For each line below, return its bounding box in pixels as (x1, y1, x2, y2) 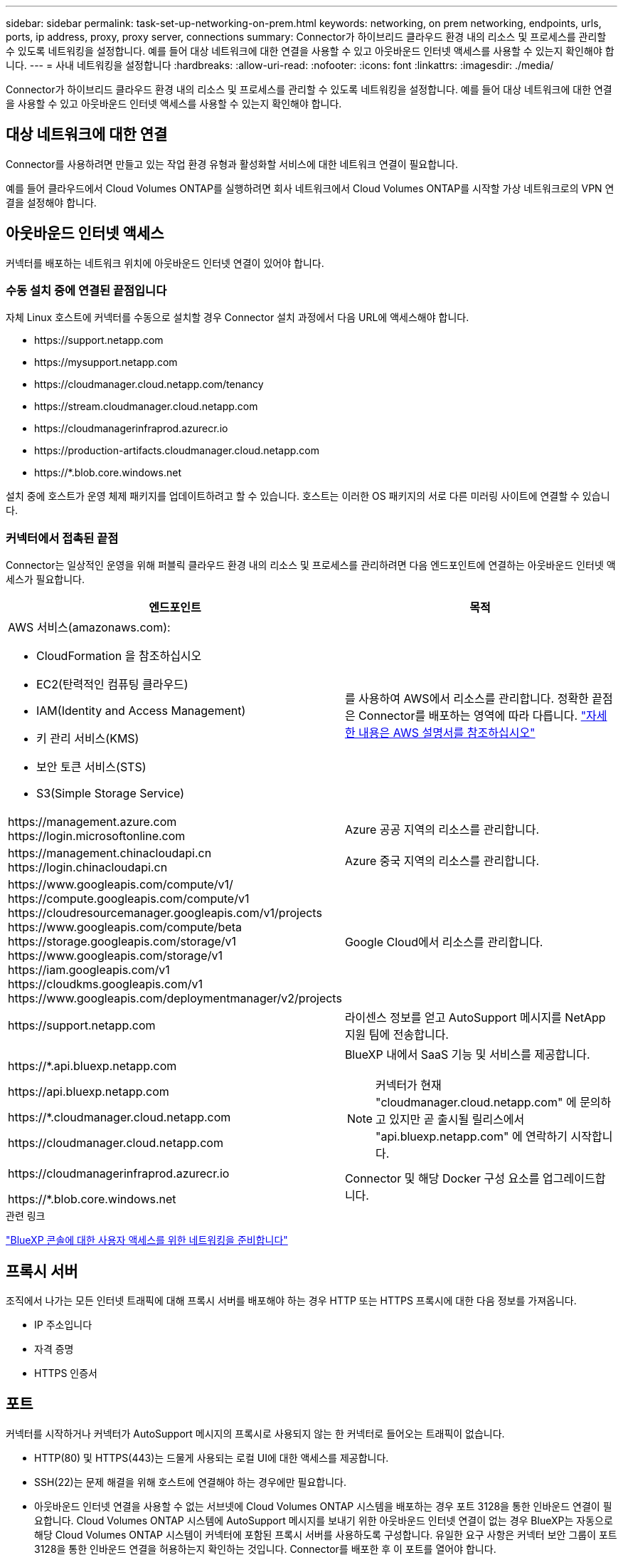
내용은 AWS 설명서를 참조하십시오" (358, 726, 536, 740)
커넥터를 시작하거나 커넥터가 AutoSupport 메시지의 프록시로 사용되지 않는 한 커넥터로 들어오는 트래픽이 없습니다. (6, 1427, 505, 1440)
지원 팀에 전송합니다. (344, 1027, 449, 1042)
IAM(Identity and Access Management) (36, 703, 246, 718)
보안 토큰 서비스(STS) (36, 760, 147, 775)
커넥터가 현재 (375, 1078, 442, 1093)
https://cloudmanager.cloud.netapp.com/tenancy (34, 378, 264, 391)
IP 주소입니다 (34, 1319, 92, 1331)
